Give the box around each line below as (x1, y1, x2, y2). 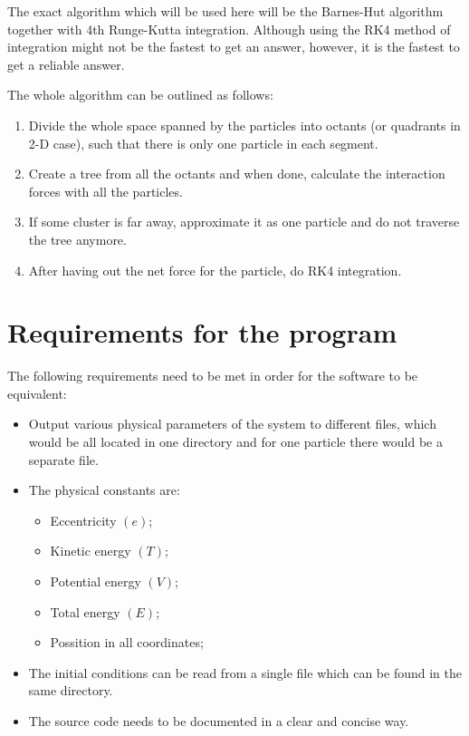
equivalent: (7, 383, 67, 402)
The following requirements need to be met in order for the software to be (7, 366, 418, 385)
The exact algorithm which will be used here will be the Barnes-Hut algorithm (7, 2, 444, 20)
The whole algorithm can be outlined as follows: (7, 85, 273, 104)
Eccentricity (50, 510, 117, 529)
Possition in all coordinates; (50, 633, 204, 652)
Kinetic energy (50, 541, 131, 560)
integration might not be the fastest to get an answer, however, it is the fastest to (7, 37, 460, 56)
